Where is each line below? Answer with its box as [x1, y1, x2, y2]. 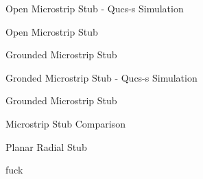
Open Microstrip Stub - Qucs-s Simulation [5, 1, 184, 15]
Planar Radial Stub [5, 139, 87, 154]
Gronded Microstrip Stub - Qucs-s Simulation [5, 70, 198, 84]
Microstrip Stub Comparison [5, 116, 126, 130]
